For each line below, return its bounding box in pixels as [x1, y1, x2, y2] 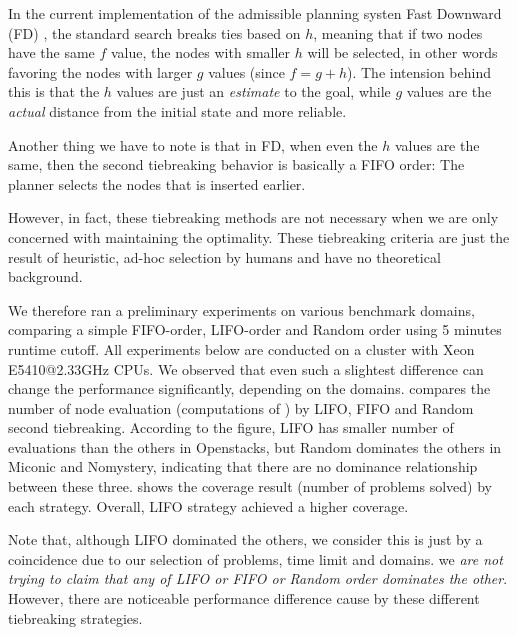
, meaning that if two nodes [313, 22, 483, 43]
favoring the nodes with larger [8, 61, 193, 82]
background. [8, 266, 83, 287]
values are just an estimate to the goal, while [116, 81, 391, 102]
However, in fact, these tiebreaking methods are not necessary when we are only [8, 207, 499, 228]
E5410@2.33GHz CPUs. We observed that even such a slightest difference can [8, 358, 484, 379]
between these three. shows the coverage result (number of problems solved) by [8, 476, 492, 497]
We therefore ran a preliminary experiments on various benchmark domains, [8, 299, 475, 320]
